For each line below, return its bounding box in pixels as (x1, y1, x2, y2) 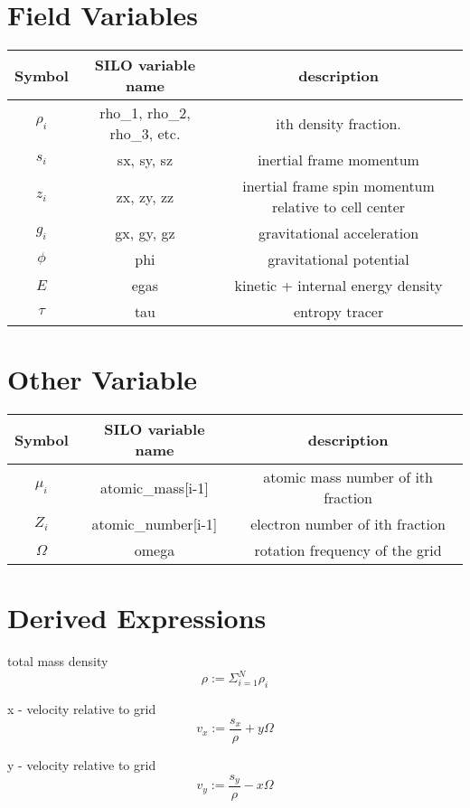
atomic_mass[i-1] (100, 476, 209, 498)
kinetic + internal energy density (234, 275, 443, 296)
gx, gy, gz (115, 222, 175, 244)
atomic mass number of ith (263, 466, 433, 488)
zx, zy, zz (116, 185, 174, 207)
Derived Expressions (7, 599, 267, 636)
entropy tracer (293, 301, 384, 323)
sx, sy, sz (117, 149, 173, 171)
